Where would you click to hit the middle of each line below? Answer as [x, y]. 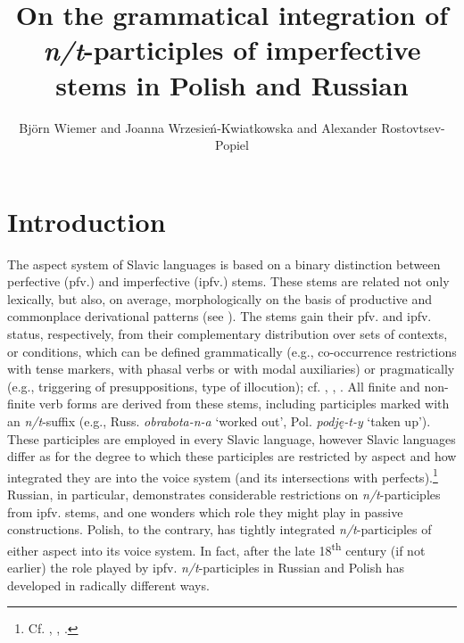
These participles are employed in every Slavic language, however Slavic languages [232, 438]
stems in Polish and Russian [232, 84]
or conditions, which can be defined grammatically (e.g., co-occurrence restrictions [232, 351]
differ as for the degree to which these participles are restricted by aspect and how [232, 456]
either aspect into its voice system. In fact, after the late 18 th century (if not [216, 548]
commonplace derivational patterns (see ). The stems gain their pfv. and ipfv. [220, 316]
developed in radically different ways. [108, 585]
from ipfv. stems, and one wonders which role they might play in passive [205, 511]
